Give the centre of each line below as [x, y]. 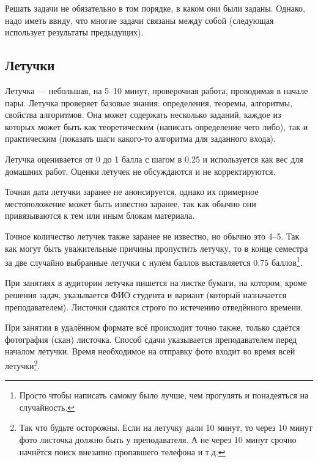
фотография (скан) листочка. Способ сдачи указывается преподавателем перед [151, 339]
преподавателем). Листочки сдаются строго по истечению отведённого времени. [154, 306]
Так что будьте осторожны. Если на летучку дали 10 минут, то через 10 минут [166, 427]
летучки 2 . [23, 364]
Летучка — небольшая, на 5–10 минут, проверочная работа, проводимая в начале [157, 90]
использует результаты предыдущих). [74, 32]
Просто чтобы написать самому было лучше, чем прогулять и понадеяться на [164, 395]
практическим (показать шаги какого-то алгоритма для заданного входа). [140, 138]
